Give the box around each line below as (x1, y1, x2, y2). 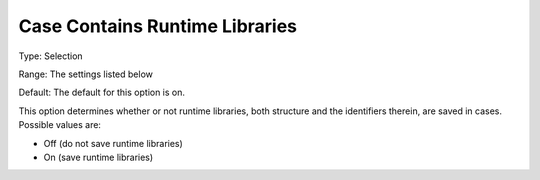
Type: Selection (18, 50, 84, 62)
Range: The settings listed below (18, 68, 154, 80)
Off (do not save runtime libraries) (43, 137, 184, 149)
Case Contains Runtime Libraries (18, 15, 298, 37)
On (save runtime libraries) (43, 151, 154, 163)
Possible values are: (18, 119, 102, 131)
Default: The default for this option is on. (18, 86, 185, 99)
